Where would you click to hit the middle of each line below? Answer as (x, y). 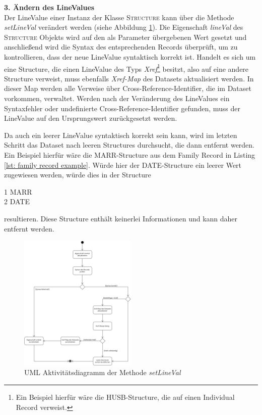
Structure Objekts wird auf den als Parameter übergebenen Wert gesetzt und (125, 37)
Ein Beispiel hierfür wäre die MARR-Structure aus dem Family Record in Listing (130, 154)
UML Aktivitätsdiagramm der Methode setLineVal (103, 372)
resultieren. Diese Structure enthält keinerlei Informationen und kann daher (121, 218)
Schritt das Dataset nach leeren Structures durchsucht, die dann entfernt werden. (129, 145)
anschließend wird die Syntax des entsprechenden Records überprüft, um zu (121, 47)
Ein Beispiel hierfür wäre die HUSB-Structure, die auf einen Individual (125, 397)
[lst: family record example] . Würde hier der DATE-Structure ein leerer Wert (123, 165)
